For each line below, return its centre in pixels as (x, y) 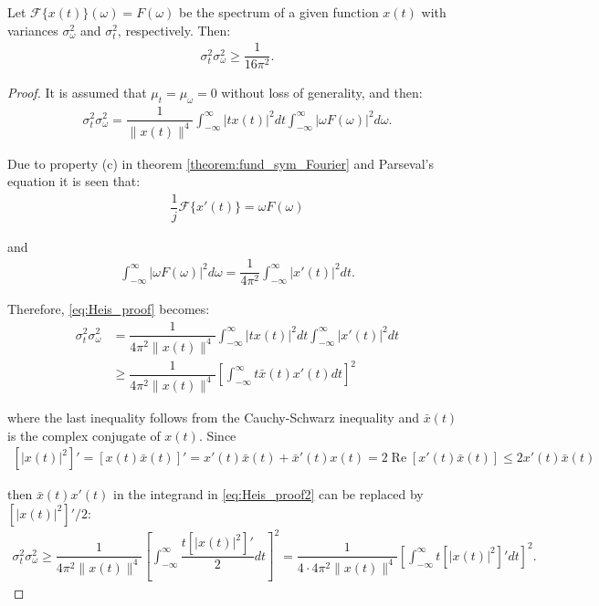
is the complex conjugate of (84, 435)
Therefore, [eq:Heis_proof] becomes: (109, 309)
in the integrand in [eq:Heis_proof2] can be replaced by (268, 494)
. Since (217, 435)
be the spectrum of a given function (278, 12)
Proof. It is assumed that (77, 93)
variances (33, 30)
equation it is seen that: (74, 181)
